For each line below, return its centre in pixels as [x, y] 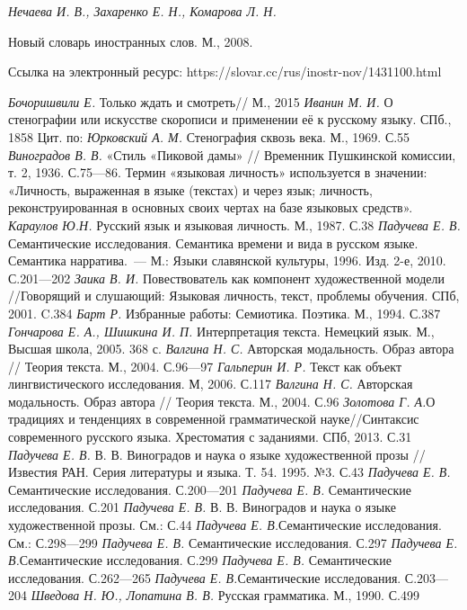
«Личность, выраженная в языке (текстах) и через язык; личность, [190, 189]
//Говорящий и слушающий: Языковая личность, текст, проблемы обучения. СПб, [234, 296]
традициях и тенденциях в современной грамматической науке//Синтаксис [214, 419]
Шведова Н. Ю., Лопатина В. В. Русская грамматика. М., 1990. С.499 [225, 595]
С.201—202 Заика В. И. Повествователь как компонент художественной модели [227, 278]
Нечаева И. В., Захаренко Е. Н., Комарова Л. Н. [142, 11]
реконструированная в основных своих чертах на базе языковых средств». [211, 207]
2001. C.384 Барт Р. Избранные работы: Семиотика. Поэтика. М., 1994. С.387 [225, 313]
